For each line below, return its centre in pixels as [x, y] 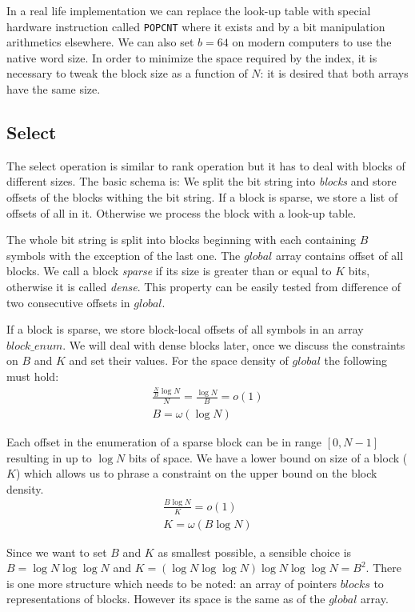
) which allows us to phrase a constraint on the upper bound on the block [196, 473]
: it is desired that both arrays [334, 73]
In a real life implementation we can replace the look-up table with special [189, 10]
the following [356, 360]
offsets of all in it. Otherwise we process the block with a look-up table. [182, 212]
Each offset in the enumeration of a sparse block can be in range [164, 441]
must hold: [33, 376]
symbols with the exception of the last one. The [124, 255]
